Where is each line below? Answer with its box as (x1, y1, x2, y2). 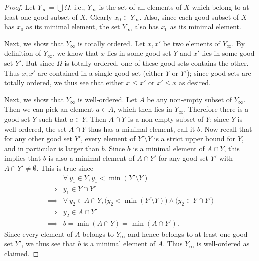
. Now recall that (200, 123, 252, 134)
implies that (4, 153, 41, 163)
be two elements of (163, 38, 220, 48)
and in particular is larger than (4, 143, 100, 153)
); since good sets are (187, 67, 251, 78)
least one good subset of (4, 11, 78, 22)
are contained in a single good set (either (37, 67, 164, 78)
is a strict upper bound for (154, 133, 236, 144)
